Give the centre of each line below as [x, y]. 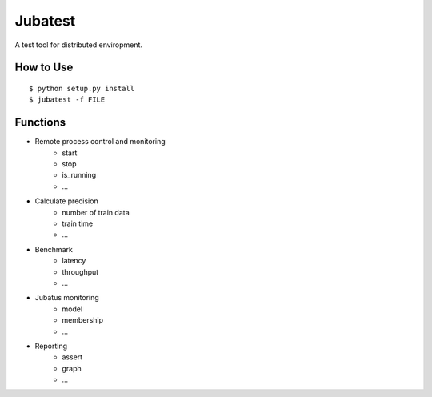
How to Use [44, 68]
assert [72, 357]
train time [78, 223]
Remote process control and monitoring [100, 142]
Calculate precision [67, 201]
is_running [79, 175]
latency [74, 261]
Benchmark [54, 249]
